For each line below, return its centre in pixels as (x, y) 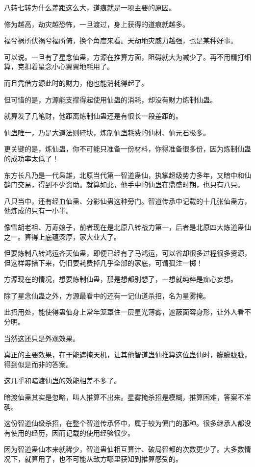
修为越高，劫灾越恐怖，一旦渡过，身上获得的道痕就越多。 (97, 24)
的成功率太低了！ (31, 158)
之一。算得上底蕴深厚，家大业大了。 (62, 236)
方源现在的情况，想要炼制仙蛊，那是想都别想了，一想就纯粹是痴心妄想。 (121, 279)
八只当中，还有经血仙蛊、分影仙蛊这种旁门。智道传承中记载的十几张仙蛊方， (127, 201)
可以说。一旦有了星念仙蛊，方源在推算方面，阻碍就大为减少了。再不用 (117, 57)
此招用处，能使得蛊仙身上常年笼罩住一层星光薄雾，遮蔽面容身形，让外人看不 (127, 312)
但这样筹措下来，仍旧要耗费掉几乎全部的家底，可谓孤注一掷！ (103, 262)
